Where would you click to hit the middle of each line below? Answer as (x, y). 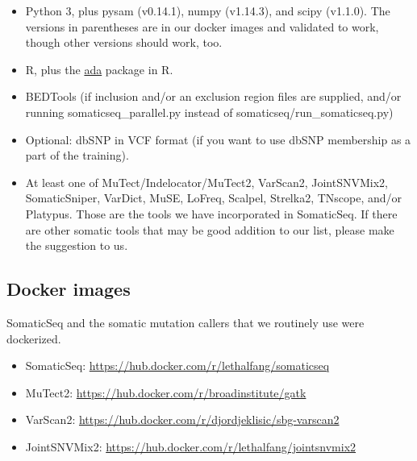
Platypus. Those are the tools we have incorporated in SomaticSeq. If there (211, 213)
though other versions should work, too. (124, 42)
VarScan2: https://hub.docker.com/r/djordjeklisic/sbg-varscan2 (182, 419)
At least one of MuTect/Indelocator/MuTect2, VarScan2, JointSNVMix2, (206, 182)
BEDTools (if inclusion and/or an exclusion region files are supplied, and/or (213, 96)
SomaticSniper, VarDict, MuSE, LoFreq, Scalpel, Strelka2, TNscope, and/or (214, 198)
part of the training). (77, 155)
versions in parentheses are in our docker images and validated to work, (202, 26)
